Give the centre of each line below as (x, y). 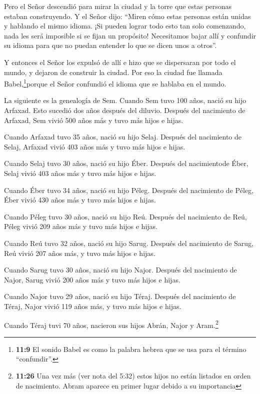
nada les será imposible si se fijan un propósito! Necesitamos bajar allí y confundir (130, 35)
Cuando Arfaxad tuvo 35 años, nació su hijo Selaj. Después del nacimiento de (123, 137)
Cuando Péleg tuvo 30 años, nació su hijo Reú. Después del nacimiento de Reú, (125, 216)
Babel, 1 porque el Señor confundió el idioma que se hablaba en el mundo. (115, 83)
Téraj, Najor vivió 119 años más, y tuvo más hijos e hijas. (93, 306)
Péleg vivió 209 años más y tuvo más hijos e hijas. (81, 226)
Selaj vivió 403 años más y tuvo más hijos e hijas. (80, 173)
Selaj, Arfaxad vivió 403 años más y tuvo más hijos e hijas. (95, 146)
